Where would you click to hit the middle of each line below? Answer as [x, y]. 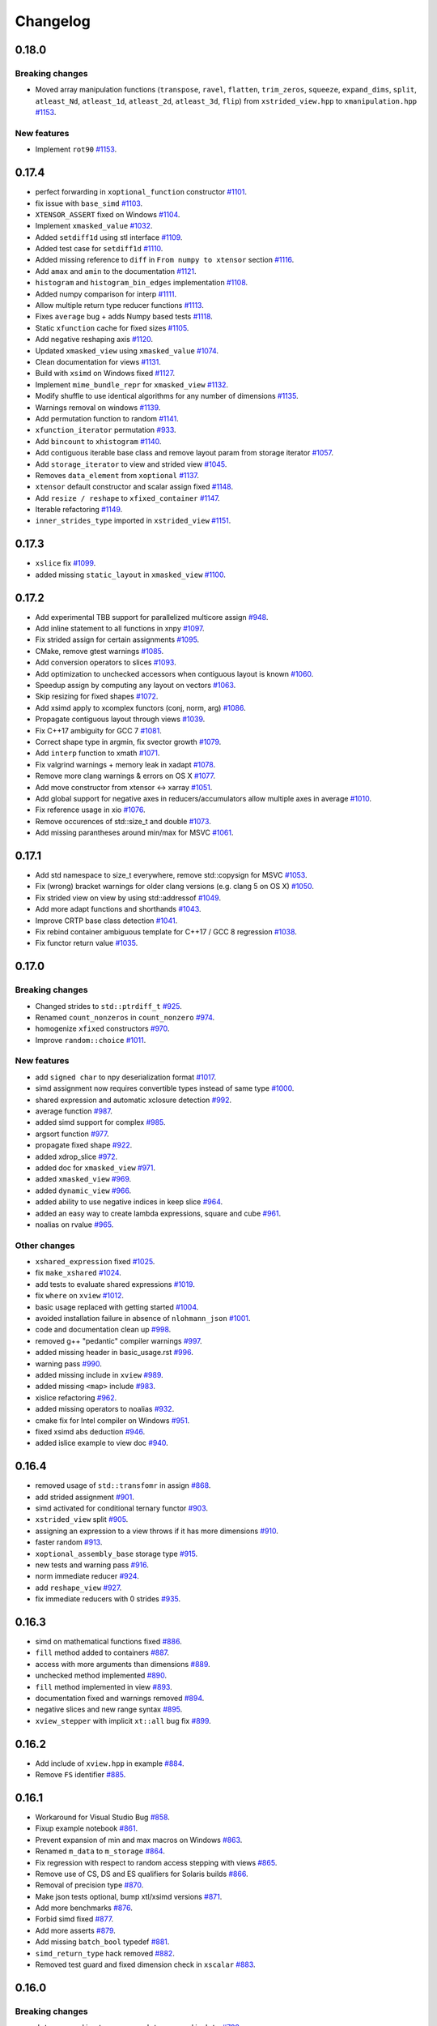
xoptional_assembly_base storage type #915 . [117, 1554]
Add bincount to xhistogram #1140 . [98, 441]
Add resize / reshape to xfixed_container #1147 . [127, 498]
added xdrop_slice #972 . [76, 1156]
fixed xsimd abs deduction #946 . [90, 1431]
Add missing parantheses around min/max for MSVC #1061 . [134, 833]
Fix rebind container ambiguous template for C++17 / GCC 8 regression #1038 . [166, 931]
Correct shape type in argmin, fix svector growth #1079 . [128, 742]
